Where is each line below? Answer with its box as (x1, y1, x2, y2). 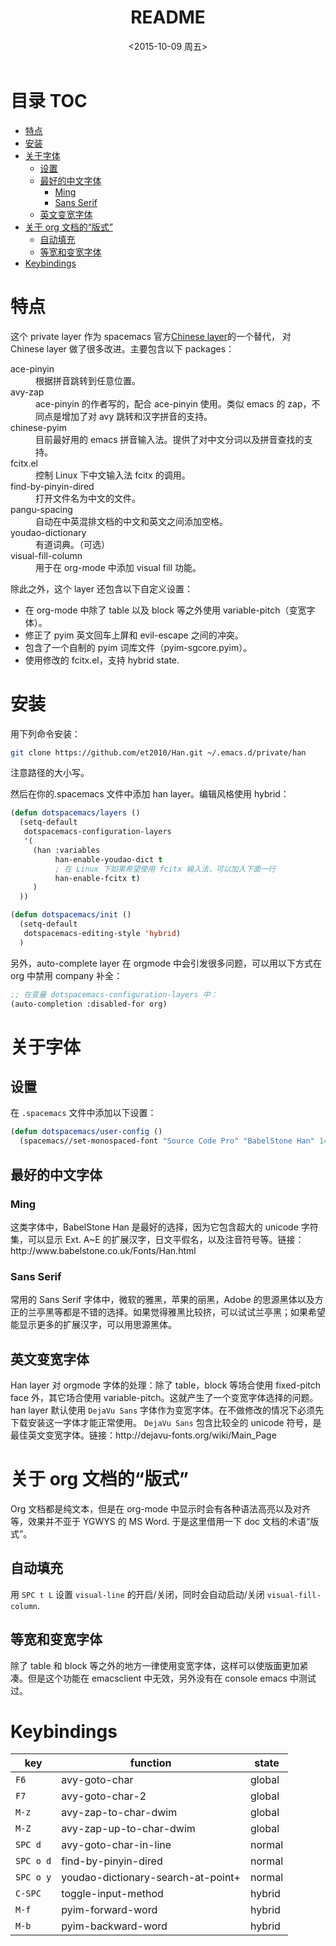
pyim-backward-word (61, 1919, 168, 1933)
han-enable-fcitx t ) (54, 873, 141, 883)
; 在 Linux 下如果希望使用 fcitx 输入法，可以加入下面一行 (54, 864, 276, 874)
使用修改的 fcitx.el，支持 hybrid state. (24, 654, 180, 666)
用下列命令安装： (10, 727, 81, 740)
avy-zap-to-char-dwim (61, 1806, 178, 1820)
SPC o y (15, 1872, 52, 1883)
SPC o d (15, 1856, 52, 1867)
